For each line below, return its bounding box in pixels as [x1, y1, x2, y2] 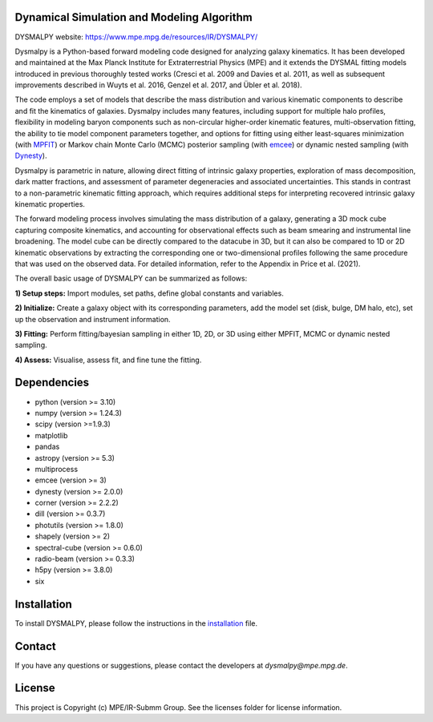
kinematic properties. [14, 199, 86, 208]
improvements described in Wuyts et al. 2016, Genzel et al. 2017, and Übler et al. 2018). [14, 80, 302, 90]
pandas [34, 442, 60, 452]
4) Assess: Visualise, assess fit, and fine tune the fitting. [14, 355, 202, 365]
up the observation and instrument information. [14, 314, 172, 324]
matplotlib [34, 430, 68, 440]
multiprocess [34, 464, 79, 474]
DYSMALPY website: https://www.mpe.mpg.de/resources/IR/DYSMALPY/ [14, 32, 258, 42]
